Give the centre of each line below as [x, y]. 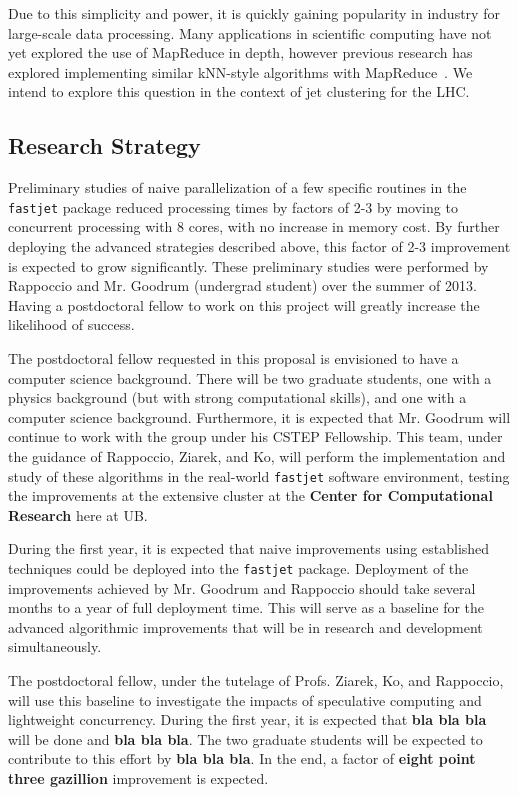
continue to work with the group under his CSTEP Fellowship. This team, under [255, 436]
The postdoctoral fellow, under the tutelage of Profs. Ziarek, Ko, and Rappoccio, [256, 680]
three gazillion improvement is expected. [138, 777]
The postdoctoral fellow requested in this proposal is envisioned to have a [233, 357]
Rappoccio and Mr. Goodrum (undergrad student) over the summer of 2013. [242, 285]
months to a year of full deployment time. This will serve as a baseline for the [246, 607]
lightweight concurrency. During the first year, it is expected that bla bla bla [247, 719]
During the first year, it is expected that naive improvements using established [249, 548]
